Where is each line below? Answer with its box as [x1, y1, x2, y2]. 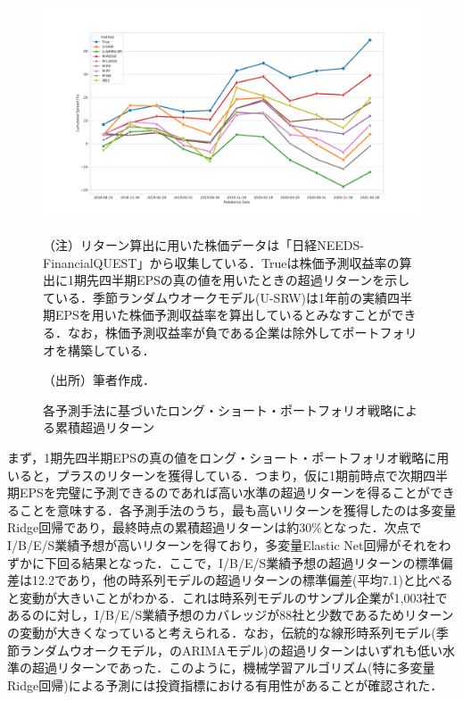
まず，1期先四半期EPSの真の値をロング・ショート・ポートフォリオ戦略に [7, 448, 437, 467]
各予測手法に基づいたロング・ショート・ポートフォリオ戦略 [43, 400, 393, 419]
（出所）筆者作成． [43, 371, 155, 389]
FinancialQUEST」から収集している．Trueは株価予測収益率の [43, 253, 400, 271]
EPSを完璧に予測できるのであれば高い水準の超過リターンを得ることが [19, 483, 430, 502]
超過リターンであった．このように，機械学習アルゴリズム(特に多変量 [31, 658, 435, 677]
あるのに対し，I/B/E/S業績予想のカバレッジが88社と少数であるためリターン [7, 605, 454, 624]
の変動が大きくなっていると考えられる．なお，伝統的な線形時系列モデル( [7, 622, 436, 641]
